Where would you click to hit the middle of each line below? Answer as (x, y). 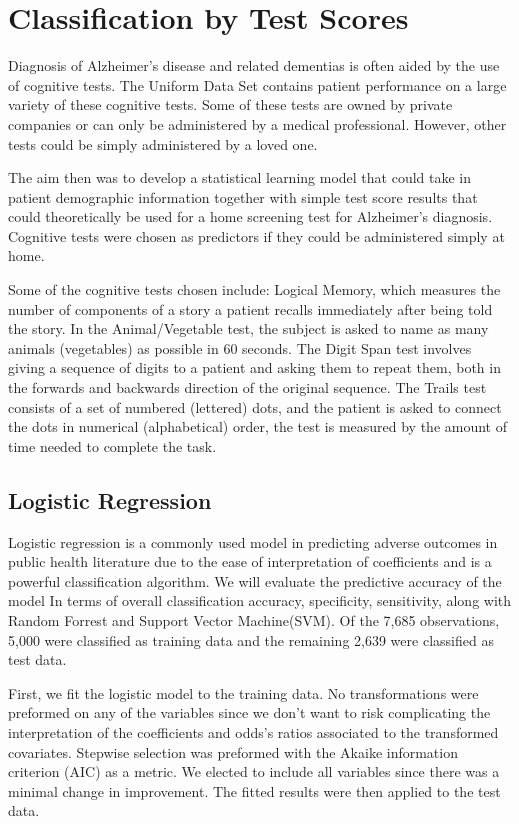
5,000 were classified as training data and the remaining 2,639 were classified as (251, 639)
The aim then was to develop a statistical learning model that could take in (240, 177)
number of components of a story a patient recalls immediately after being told (250, 308)
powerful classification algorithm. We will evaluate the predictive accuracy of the (255, 580)
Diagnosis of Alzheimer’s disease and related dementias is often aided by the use (254, 65)
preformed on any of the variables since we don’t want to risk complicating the (249, 712)
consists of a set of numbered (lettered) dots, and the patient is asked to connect (255, 406)
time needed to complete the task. (112, 445)
